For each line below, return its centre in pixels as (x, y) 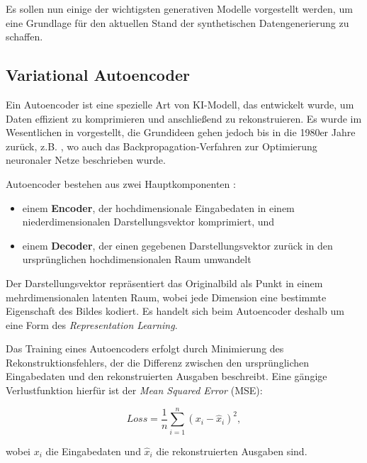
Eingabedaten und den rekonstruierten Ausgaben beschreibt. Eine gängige (166, 376)
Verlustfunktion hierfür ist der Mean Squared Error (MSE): (134, 390)
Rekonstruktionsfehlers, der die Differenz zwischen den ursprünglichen (158, 362)
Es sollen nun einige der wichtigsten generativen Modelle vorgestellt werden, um (179, 9)
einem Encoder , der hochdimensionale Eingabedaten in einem (158, 207)
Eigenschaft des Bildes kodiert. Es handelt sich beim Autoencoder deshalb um (175, 311)
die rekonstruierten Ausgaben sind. (232, 451)
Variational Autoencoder (98, 75)
